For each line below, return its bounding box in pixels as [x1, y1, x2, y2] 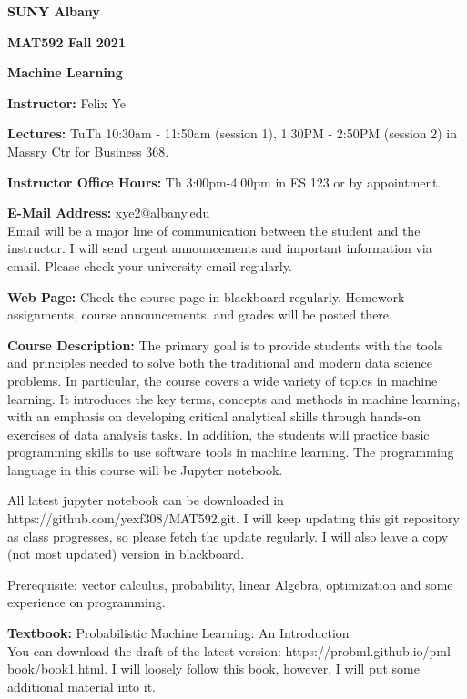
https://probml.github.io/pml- [285, 641, 455, 660]
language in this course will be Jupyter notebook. [7, 460, 283, 479]
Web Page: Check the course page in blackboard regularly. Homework [7, 287, 405, 306]
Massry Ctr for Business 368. [7, 141, 169, 160]
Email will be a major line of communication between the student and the [7, 220, 421, 239]
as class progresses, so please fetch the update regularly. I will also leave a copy [7, 526, 449, 545]
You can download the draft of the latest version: [7, 641, 281, 660]
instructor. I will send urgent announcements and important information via [7, 238, 432, 258]
